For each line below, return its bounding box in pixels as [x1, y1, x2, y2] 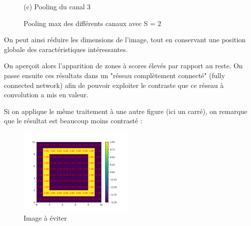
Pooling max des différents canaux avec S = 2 [24, 18, 161, 28]
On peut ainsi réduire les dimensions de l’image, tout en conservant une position [4, 34, 246, 45]
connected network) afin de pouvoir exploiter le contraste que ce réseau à [4, 80, 224, 90]
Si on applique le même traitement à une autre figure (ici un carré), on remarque [4, 106, 248, 116]
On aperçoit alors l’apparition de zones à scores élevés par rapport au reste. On [4, 60, 243, 71]
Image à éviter [24, 212, 67, 223]
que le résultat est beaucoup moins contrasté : [4, 115, 142, 126]
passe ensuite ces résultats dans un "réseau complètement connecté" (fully [4, 70, 225, 80]
